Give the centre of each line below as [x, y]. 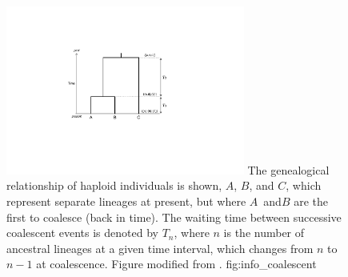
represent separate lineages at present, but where [126, 201]
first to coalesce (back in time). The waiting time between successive [174, 217]
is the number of [264, 233]
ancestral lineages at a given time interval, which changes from [160, 248]
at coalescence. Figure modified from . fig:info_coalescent [176, 264]
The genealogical [288, 169]
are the [311, 201]
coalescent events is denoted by [82, 233]
